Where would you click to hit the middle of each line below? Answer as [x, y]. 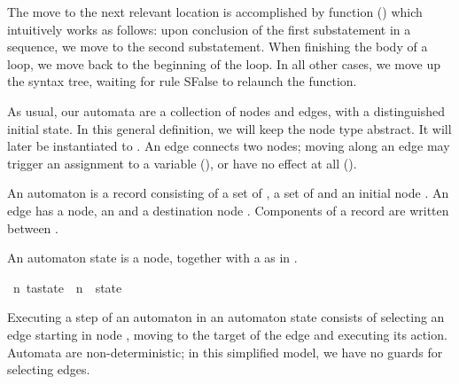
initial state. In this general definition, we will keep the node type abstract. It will [229, 128]
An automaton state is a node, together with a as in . [152, 258]
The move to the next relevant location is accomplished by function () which [215, 12]
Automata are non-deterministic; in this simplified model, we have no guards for [225, 352]
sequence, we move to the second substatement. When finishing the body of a [218, 47]
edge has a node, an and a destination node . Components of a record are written [228, 210]
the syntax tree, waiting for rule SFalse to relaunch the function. [182, 81]
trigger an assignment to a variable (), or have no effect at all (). [182, 163]
